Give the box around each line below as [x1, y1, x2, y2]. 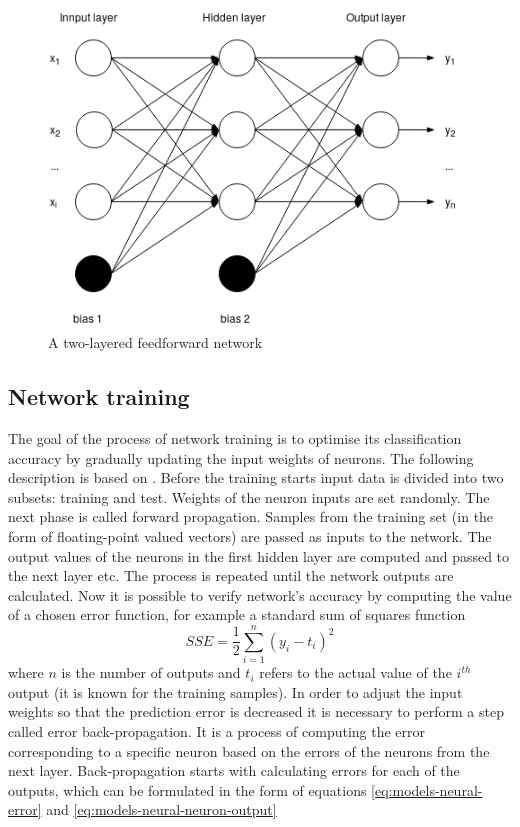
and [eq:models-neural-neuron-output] [46, 799, 277, 820]
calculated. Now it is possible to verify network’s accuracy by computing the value [8, 584, 512, 605]
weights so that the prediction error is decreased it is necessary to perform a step [8, 701, 504, 722]
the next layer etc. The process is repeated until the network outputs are [8, 565, 454, 586]
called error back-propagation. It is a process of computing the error [8, 720, 426, 741]
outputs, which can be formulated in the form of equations [8, 779, 367, 800]
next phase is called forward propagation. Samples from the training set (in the [8, 506, 494, 527]
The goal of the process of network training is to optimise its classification [8, 428, 462, 449]
